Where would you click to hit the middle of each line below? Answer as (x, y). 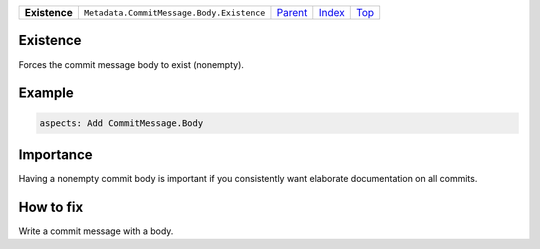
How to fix (51, 206)
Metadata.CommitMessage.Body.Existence (174, 12)
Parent (292, 12)
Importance (56, 154)
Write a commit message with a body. (96, 231)
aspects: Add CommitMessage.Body (121, 123)
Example (46, 93)
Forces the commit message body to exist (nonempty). (131, 64)
